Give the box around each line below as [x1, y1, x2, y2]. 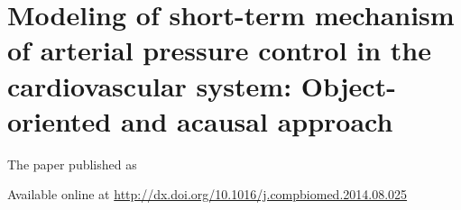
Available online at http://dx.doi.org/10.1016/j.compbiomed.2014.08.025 [7, 185, 408, 204]
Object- [300, 67, 396, 104]
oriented [7, 102, 112, 139]
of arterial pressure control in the [7, 32, 432, 68]
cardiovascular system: [7, 67, 292, 104]
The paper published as [7, 154, 137, 173]
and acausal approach [120, 102, 393, 139]
